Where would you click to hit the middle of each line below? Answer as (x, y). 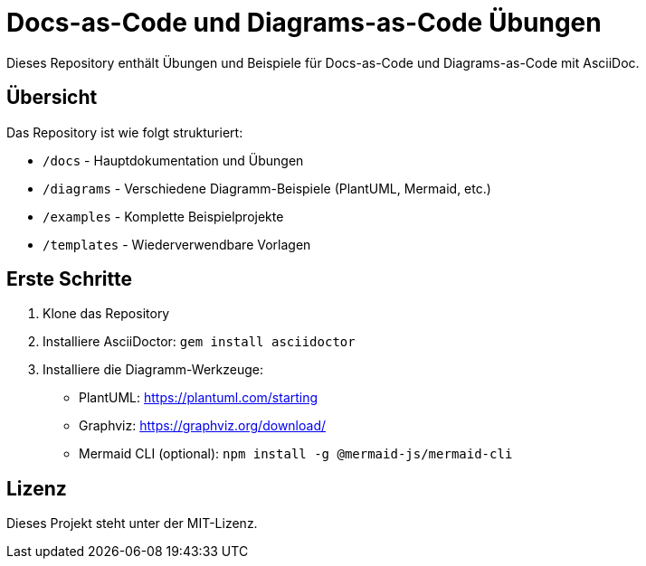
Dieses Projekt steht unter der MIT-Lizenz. (132, 524)
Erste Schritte (70, 279)
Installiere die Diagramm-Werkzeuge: (153, 370)
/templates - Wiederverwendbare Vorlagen (177, 244)
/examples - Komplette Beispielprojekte (163, 216)
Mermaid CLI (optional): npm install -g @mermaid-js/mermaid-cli (296, 454)
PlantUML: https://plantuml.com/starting (199, 398)
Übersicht (52, 98)
